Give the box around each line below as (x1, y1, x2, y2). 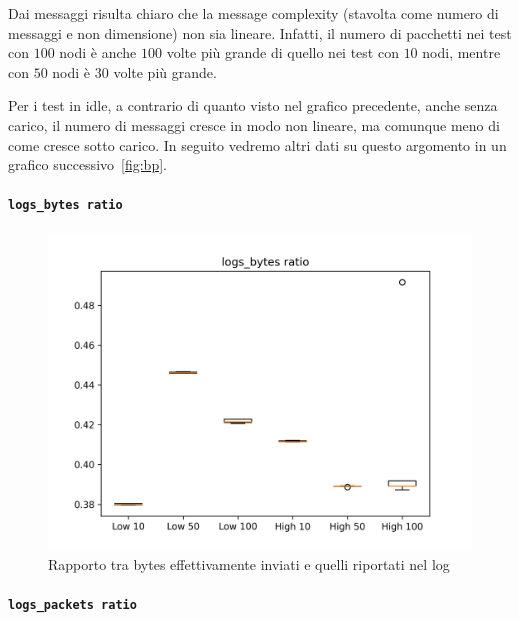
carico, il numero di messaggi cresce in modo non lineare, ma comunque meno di (8, 114, 500, 135)
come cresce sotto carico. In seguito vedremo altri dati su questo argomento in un (8, 134, 507, 155)
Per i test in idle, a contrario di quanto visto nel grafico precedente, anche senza (8, 95, 498, 116)
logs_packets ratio (8, 598, 137, 613)
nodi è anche (59, 42, 137, 63)
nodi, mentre (422, 42, 501, 63)
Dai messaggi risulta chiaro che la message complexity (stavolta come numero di (8, 3, 499, 23)
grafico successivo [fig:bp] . (8, 154, 167, 175)
